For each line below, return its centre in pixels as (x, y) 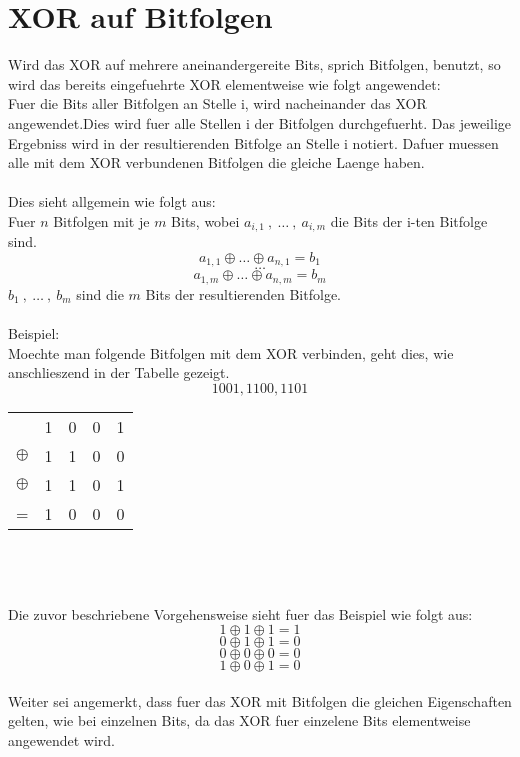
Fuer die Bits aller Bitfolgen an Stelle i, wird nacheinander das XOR (217, 103)
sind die (100, 293)
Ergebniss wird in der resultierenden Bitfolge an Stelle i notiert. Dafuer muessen (253, 142)
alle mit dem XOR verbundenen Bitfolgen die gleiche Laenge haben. (216, 162)
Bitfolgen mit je (101, 220)
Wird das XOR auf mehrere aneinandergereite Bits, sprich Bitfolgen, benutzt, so (254, 64)
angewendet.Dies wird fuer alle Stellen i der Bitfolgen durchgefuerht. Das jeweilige (259, 122)
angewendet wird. (61, 739)
